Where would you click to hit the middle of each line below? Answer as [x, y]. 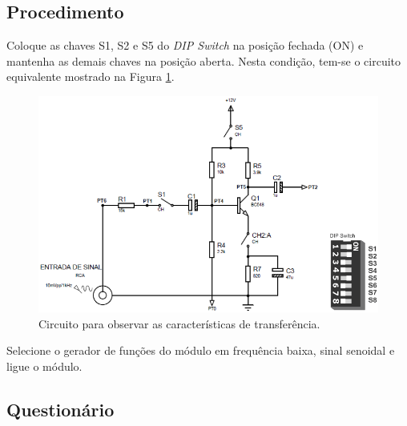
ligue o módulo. [44, 366]
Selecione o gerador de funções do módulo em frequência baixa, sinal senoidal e [201, 350]
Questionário [60, 409]
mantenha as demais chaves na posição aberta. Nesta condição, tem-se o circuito [204, 60]
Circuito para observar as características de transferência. [179, 323]
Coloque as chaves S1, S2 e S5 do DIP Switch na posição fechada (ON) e [185, 45]
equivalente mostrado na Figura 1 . [91, 76]
